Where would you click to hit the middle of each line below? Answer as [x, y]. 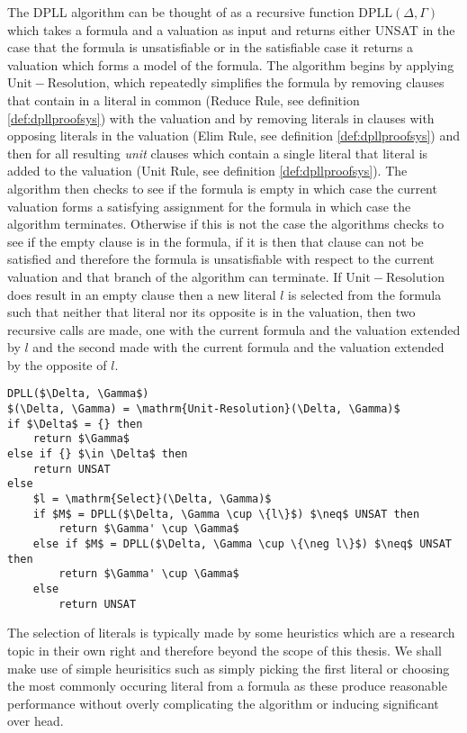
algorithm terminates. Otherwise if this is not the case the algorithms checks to [226, 224]
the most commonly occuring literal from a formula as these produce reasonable [227, 686]
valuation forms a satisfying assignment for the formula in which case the [209, 206]
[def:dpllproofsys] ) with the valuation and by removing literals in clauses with [221, 118]
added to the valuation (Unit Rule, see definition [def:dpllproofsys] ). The [207, 171]
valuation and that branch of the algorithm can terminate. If [175, 276]
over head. [36, 721]
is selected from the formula [365, 294]
